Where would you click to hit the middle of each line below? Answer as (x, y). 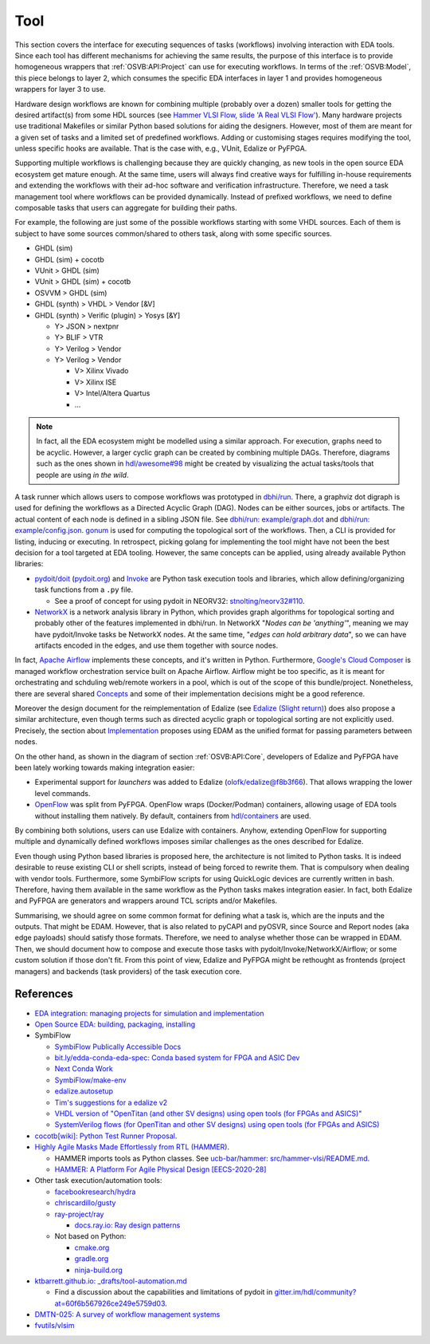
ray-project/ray (79, 1214)
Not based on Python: (90, 1236)
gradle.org (92, 1259)
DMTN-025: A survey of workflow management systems (127, 1314)
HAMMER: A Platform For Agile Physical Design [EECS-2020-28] (160, 1169)
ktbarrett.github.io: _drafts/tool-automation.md (111, 1281)
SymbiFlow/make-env (90, 1080)
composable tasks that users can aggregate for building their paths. (126, 208)
